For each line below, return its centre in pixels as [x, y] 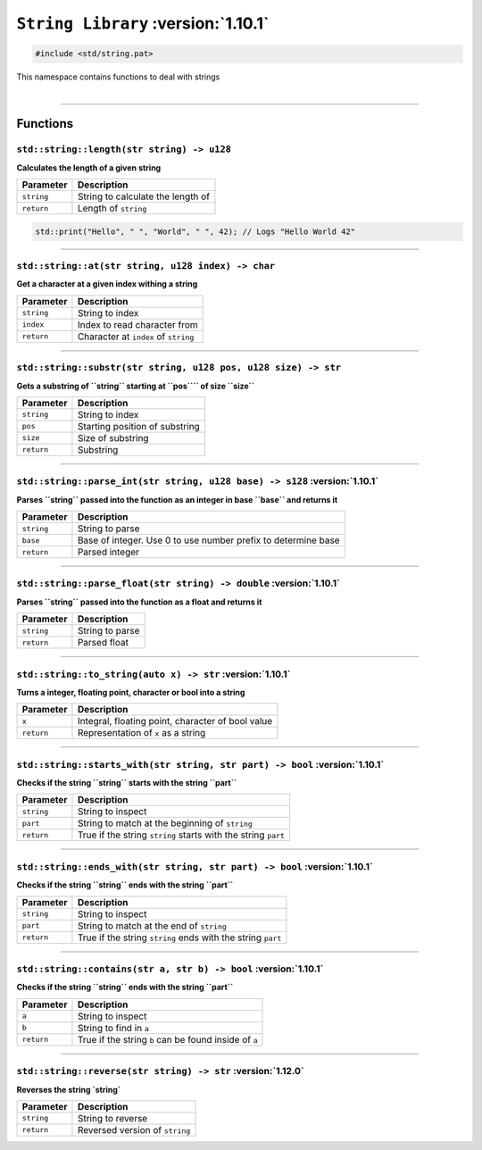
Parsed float [103, 643]
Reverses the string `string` [68, 1089]
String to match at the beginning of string [165, 823]
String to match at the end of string [152, 926]
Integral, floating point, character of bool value [175, 721]
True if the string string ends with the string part [179, 937]
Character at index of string [136, 337]
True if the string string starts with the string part [181, 835]
